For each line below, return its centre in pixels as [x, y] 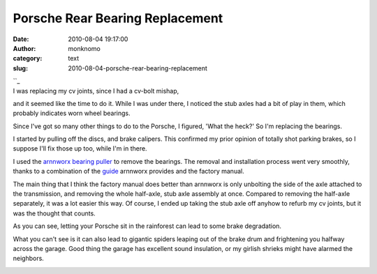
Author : [24, 48]
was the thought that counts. [54, 213]
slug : [20, 68]
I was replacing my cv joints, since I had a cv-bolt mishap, [96, 91]
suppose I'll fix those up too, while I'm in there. [80, 149]
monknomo [84, 48]
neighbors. [29, 259]
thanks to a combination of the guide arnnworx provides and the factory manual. [128, 172]
